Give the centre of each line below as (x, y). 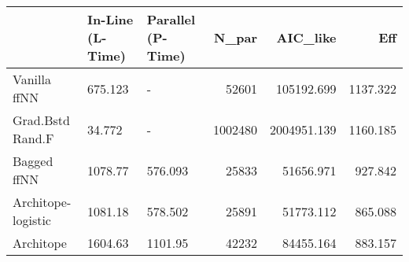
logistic (32, 220)
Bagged (33, 161)
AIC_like (306, 37)
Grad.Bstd (41, 120)
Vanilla (32, 79)
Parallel (171, 19)
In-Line (111, 19)
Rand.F (33, 138)
